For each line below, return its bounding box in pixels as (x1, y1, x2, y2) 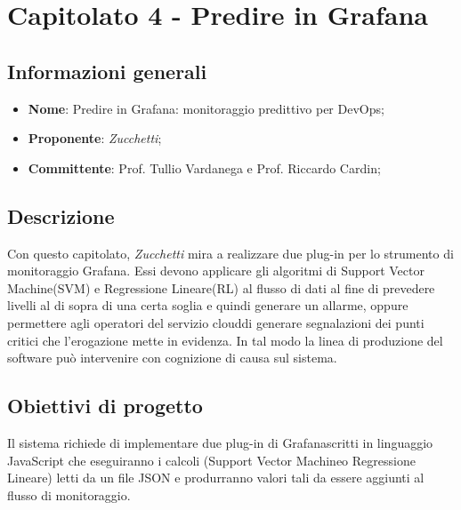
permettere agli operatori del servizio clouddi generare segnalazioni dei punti (7, 313, 425, 331)
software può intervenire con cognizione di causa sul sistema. (7, 348, 337, 367)
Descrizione (7, 202, 115, 229)
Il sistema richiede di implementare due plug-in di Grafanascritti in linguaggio (7, 433, 433, 451)
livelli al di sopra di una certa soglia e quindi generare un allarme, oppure (7, 296, 408, 315)
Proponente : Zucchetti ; (28, 129, 162, 147)
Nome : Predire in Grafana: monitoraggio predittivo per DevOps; (28, 99, 384, 117)
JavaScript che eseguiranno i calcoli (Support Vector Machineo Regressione (7, 450, 416, 469)
